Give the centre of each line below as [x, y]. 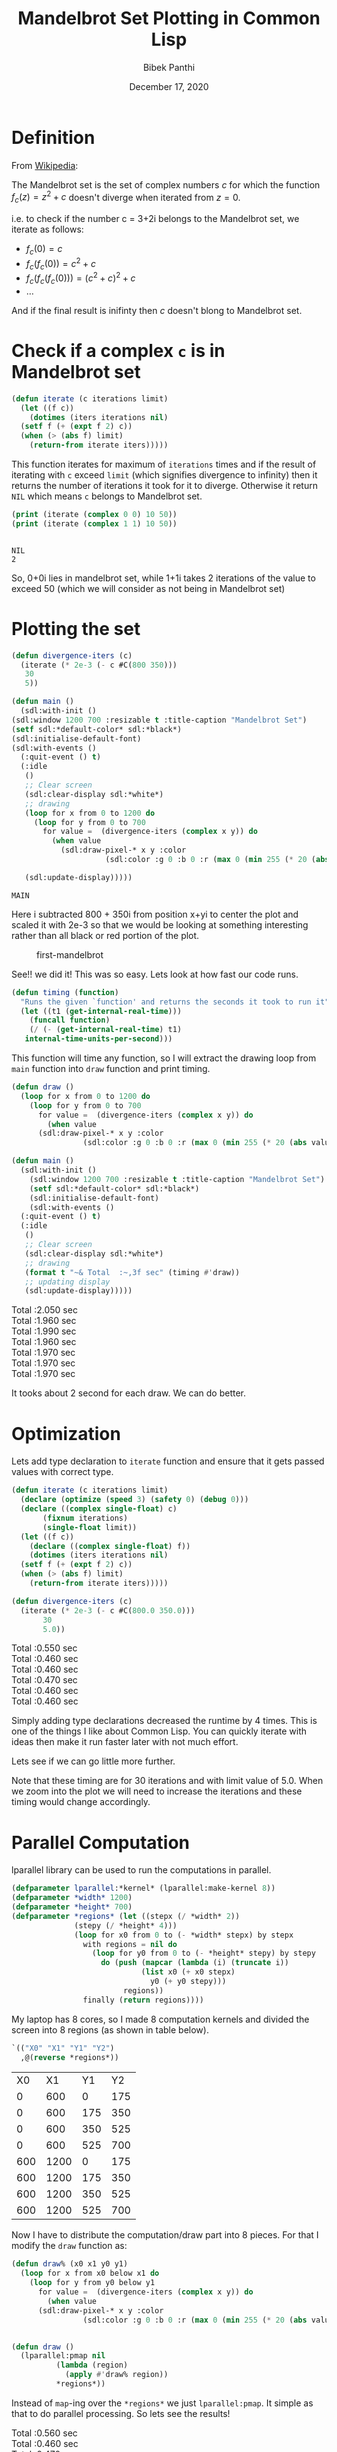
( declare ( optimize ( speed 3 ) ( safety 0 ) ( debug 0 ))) [134, 1500]
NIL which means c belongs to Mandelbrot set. [107, 496]
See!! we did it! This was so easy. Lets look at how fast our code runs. [155, 974]
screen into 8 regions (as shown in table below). [110, 2029]
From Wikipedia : [45, 165]
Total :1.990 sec [44, 1331]
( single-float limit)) [90, 1527]
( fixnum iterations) [85, 1518]
